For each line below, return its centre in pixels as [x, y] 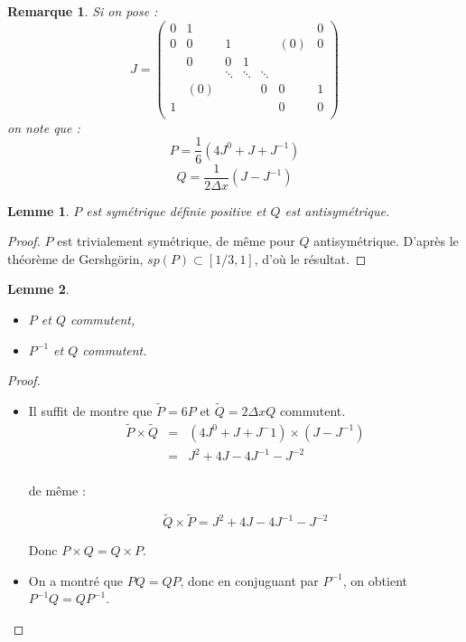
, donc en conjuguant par [249, 580]
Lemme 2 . [38, 289]
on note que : [44, 127]
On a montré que [76, 580]
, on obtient [375, 580]
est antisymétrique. [337, 210]
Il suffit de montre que [90, 410]
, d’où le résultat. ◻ [310, 258]
